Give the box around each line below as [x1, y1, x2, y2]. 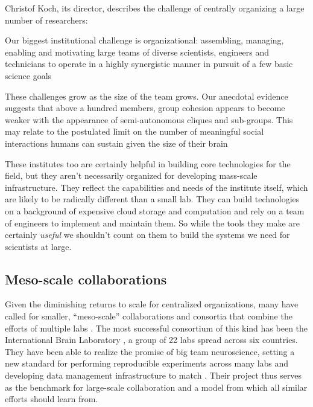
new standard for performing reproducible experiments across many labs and [5, 357, 289, 370]
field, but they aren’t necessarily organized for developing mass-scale [5, 169, 258, 182]
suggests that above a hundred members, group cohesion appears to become [5, 101, 285, 114]
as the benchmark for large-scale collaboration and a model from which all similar [5, 380, 308, 393]
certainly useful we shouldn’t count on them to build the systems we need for [5, 228, 290, 241]
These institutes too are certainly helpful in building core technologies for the [5, 157, 291, 170]
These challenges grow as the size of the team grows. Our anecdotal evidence [5, 89, 288, 102]
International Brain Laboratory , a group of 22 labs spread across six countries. [5, 333, 298, 346]
